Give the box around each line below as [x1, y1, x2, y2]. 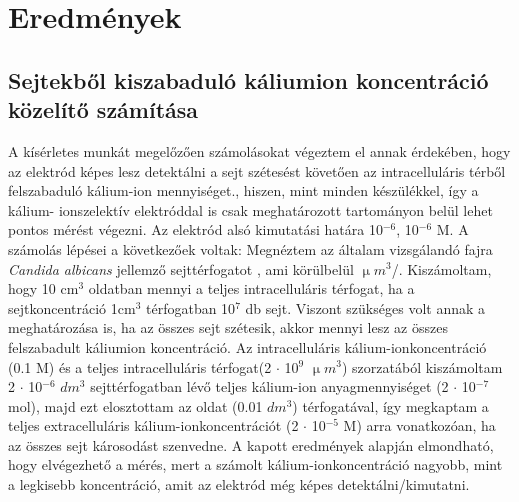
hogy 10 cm [8, 278, 79, 299]
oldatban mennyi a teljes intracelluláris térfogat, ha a [88, 278, 415, 299]
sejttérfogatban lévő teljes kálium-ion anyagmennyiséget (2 [90, 376, 449, 397]
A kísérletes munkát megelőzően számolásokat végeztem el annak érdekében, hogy [8, 140, 511, 161]
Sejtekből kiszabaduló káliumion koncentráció [8, 64, 489, 95]
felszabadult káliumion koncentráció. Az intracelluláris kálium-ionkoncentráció [8, 336, 487, 357]
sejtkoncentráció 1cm [8, 297, 136, 318]
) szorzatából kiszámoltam [341, 356, 503, 377]
